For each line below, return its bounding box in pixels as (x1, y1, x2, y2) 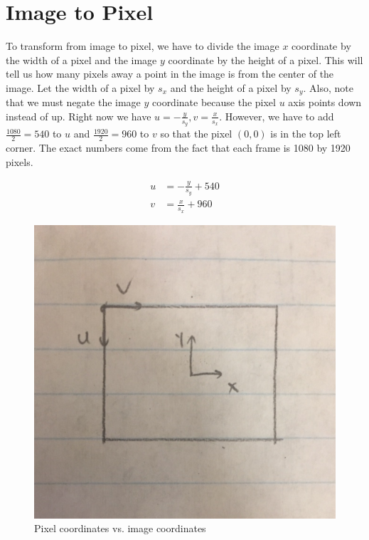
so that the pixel (160, 126, 232, 141)
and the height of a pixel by (170, 80, 292, 95)
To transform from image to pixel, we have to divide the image (6, 38, 279, 53)
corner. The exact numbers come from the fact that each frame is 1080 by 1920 (6, 140, 351, 155)
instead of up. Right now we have (6, 108, 151, 123)
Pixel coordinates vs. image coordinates (34, 521, 206, 536)
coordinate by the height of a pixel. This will (168, 52, 363, 67)
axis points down (288, 95, 362, 110)
